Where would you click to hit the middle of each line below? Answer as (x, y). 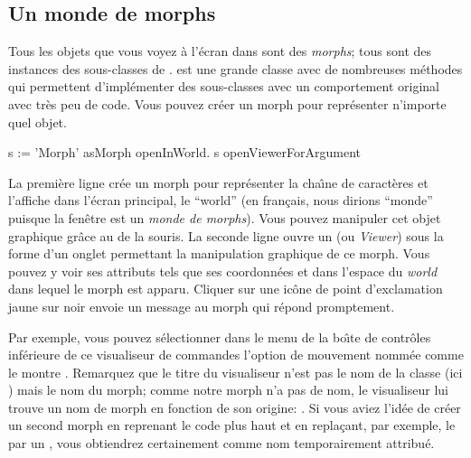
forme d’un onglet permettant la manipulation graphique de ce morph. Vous (219, 253)
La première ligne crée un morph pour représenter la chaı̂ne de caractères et (218, 182)
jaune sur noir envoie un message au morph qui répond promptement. (202, 306)
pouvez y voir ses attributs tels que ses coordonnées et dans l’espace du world (223, 271)
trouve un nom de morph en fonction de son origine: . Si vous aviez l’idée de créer (235, 407)
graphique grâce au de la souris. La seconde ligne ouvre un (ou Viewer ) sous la (226, 235)
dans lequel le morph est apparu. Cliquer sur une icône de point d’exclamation (226, 289)
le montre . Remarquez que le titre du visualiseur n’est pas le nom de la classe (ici (235, 372)
